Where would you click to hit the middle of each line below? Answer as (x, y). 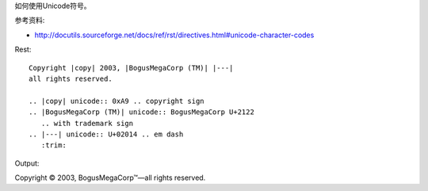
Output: (27, 163)
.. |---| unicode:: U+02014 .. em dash (106, 134)
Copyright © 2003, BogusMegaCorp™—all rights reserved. (110, 178)
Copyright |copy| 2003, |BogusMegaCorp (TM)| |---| (131, 68)
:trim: (53, 145)
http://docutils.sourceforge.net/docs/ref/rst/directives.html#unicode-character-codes (174, 35)
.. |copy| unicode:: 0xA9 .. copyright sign (117, 101)
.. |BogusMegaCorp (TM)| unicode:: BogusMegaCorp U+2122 (142, 112)
